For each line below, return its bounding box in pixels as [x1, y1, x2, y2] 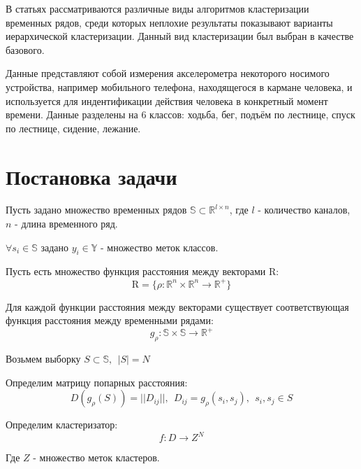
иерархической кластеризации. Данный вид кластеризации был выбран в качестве [6, 29, 354, 43]
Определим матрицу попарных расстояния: [6, 374, 188, 389]
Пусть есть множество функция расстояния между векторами [6, 264, 266, 279]
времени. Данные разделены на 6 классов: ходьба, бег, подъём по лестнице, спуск [6, 107, 355, 122]
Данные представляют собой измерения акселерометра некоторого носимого [6, 66, 330, 80]
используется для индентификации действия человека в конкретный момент [6, 93, 328, 108]
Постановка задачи [6, 162, 177, 190]
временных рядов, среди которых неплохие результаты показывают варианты [6, 15, 333, 29]
